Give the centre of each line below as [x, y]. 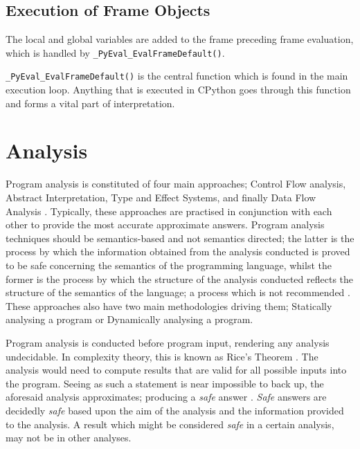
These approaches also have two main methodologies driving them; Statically [169, 305]
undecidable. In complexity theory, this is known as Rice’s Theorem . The [162, 356]
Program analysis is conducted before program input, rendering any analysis [168, 342]
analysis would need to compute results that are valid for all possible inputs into [176, 370]
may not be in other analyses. [69, 438]
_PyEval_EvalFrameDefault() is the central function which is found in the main [177, 76]
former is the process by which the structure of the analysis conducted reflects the [180, 278]
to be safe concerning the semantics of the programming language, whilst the [169, 265]
